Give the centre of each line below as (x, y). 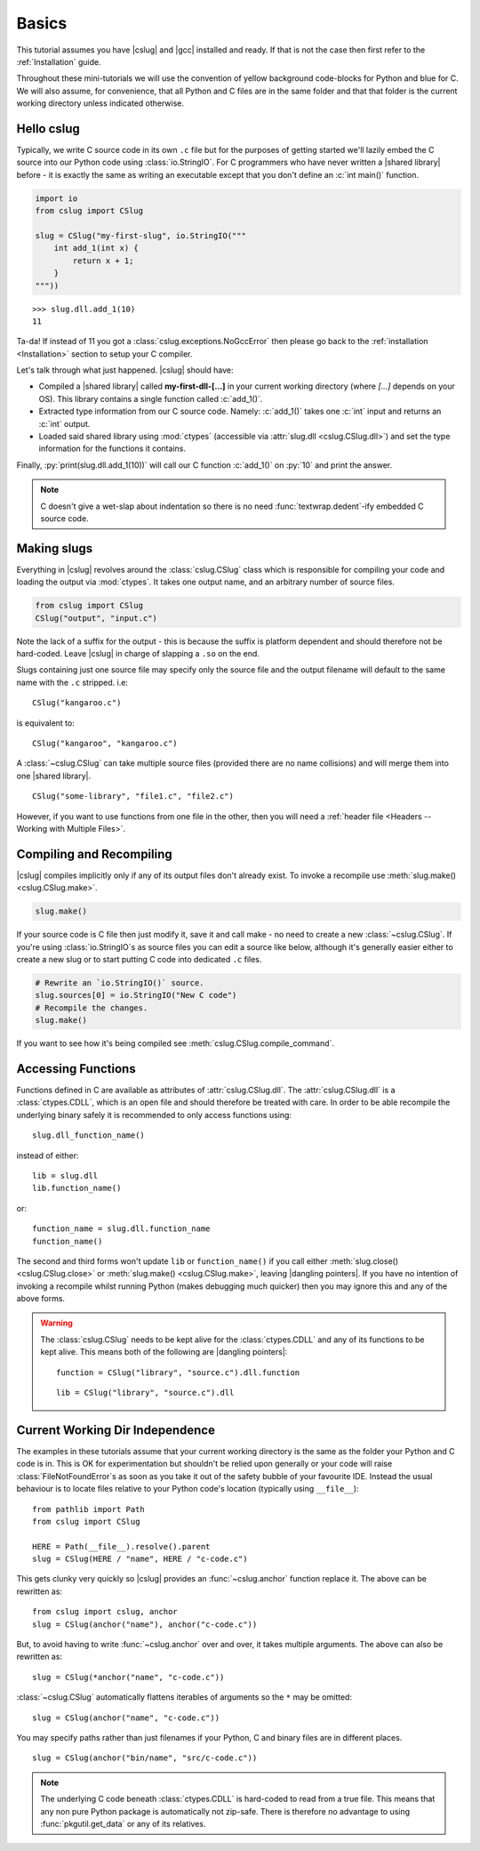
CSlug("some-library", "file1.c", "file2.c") (133, 797)
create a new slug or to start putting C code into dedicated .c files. (139, 959)
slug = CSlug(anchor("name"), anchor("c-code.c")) (145, 1624)
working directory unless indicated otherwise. (100, 103)
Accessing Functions (76, 1069)
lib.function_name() (77, 1188)
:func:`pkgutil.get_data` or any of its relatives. (123, 1823)
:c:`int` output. (64, 423)
